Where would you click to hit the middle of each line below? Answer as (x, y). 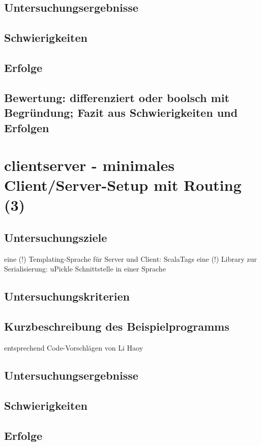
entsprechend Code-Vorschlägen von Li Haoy (74, 348)
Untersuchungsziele (56, 238)
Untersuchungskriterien (67, 296)
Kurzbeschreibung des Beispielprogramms (117, 326)
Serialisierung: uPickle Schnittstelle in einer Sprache (85, 269)
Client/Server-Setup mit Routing (123, 185)
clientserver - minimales (89, 165)
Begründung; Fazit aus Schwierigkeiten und (121, 113)
